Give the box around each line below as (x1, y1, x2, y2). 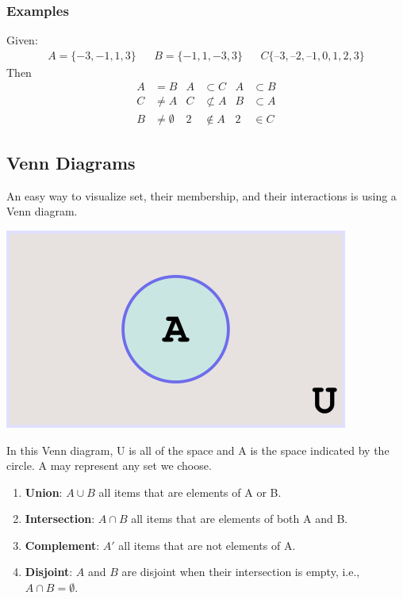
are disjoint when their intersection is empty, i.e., (121, 563, 360, 580)
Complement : (25, 536, 100, 553)
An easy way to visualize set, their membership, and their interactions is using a (6, 187, 397, 204)
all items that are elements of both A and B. (131, 510, 348, 527)
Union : (25, 483, 63, 500)
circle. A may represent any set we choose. (6, 457, 212, 474)
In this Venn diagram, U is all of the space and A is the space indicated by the (6, 441, 390, 458)
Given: (6, 32, 38, 48)
